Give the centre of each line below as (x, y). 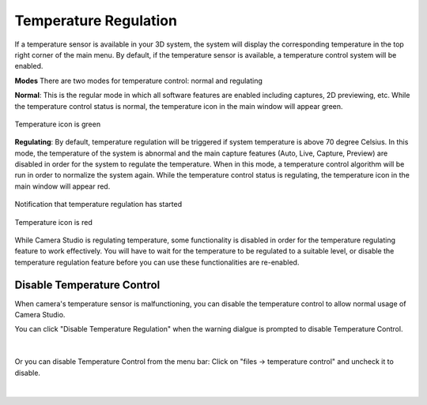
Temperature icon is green (58, 124)
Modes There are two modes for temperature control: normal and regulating (138, 81)
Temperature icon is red (53, 222)
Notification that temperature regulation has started (98, 204)
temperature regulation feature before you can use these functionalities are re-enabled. (157, 262)
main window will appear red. (62, 186)
